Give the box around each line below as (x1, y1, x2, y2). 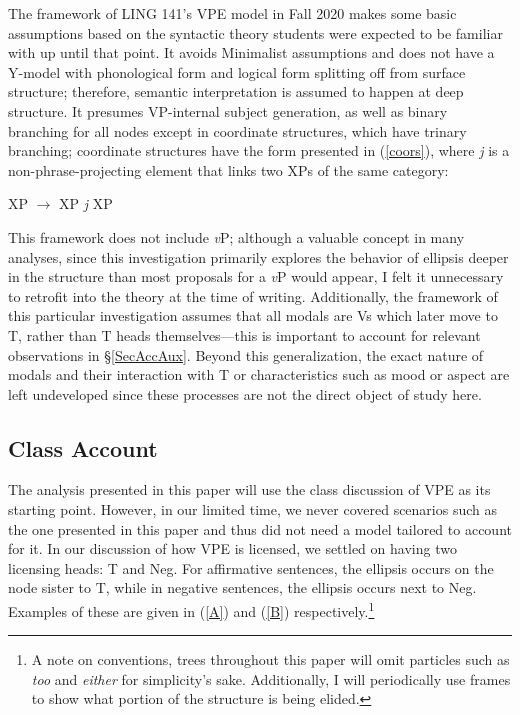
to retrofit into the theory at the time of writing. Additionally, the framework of (8, 285, 498, 306)
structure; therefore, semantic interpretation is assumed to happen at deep (8, 81, 464, 102)
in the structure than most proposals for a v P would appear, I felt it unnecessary (8, 266, 504, 287)
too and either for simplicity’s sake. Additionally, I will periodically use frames (31, 668, 511, 689)
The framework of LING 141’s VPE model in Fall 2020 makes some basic (8, 3, 457, 23)
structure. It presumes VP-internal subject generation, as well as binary (8, 100, 448, 121)
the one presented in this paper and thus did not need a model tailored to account (8, 518, 512, 539)
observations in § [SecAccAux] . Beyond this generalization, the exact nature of (8, 344, 484, 365)
